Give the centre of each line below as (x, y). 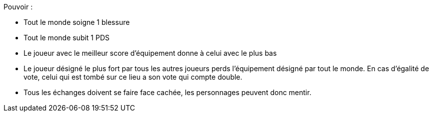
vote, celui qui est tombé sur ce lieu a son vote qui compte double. (133, 77)
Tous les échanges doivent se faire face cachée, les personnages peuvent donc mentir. (167, 92)
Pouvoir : (18, 7)
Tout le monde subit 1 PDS (67, 38)
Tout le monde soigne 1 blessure (77, 22)
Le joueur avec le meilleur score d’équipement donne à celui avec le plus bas (150, 53)
